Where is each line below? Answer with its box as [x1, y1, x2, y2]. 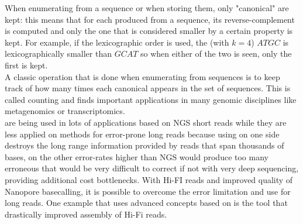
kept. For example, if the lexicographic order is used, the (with [5, 36, 229, 48]
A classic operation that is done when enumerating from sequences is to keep [5, 70, 280, 82]
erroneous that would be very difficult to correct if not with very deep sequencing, [5, 162, 299, 174]
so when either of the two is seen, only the [140, 47, 292, 60]
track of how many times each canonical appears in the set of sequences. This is [5, 82, 291, 94]
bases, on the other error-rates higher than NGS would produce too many [5, 150, 268, 163]
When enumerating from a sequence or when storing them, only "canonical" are [5, 2, 289, 13]
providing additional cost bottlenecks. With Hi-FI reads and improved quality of [5, 173, 293, 185]
